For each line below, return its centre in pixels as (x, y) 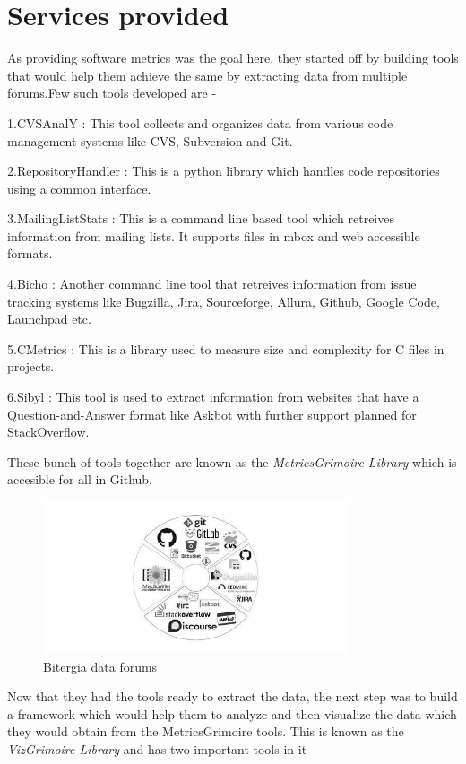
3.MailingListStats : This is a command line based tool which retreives (201, 218)
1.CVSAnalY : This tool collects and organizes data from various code (200, 122)
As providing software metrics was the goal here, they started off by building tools (233, 58)
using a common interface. (79, 188)
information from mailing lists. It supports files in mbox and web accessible (214, 235)
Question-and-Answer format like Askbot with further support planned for (212, 414)
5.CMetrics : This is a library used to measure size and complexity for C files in (226, 348)
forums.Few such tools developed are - (112, 93)
